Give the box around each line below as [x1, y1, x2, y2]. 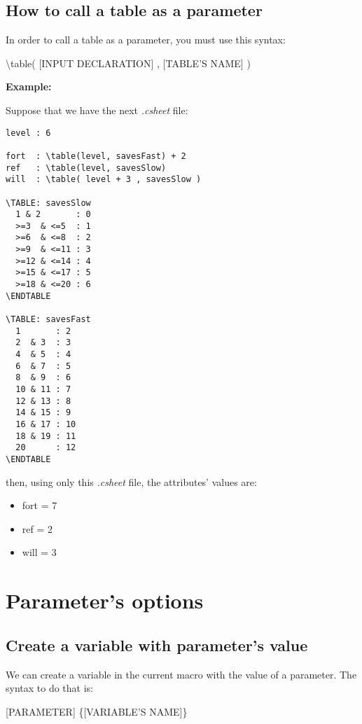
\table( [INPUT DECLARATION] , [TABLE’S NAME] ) [6, 55, 251, 70]
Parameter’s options [6, 586, 204, 615]
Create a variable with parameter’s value [6, 634, 308, 655]
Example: [6, 79, 52, 94]
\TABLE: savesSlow [6, 197, 91, 208]
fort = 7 [22, 498, 57, 513]
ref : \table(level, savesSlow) [6, 162, 167, 173]
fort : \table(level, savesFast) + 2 [6, 151, 186, 161]
